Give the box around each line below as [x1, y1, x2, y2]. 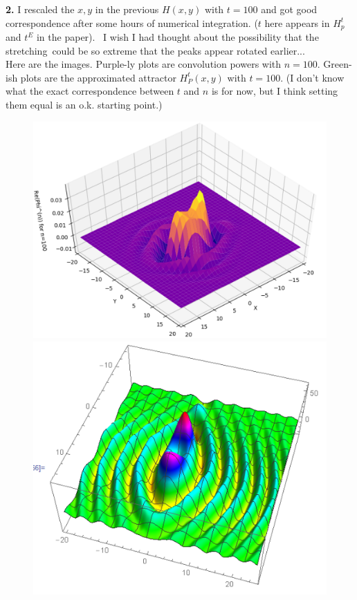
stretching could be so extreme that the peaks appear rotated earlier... [6, 43, 305, 57]
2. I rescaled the [6, 2, 75, 16]
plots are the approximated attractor [20, 70, 176, 84]
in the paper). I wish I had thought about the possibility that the [36, 30, 319, 44]
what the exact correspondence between [6, 84, 174, 98]
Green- [323, 57, 352, 71]
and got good [261, 2, 318, 16]
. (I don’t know [280, 70, 345, 84]
